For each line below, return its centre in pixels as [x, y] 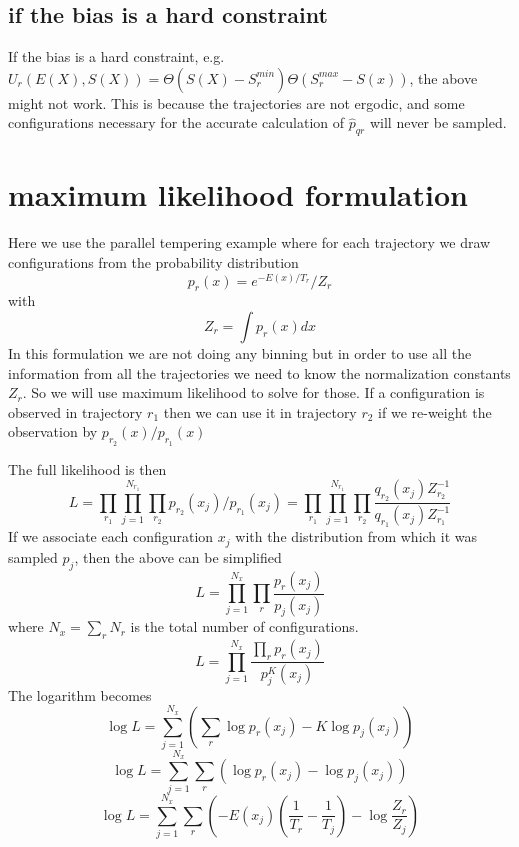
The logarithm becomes [80, 694]
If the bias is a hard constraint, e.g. [116, 56]
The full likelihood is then [87, 468]
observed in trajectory [75, 411]
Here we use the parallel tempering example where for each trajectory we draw [249, 242]
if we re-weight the [435, 411]
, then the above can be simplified [178, 556]
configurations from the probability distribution [153, 261]
